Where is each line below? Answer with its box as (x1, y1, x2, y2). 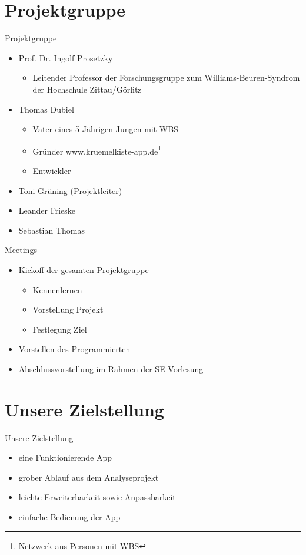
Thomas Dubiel (18, 103, 74, 115)
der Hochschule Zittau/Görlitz (32, 83, 142, 95)
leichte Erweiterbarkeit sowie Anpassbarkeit (18, 491, 176, 503)
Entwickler (32, 164, 71, 176)
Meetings (5, 244, 37, 256)
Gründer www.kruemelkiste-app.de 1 (32, 143, 162, 157)
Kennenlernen (32, 283, 82, 295)
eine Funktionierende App (18, 451, 112, 464)
